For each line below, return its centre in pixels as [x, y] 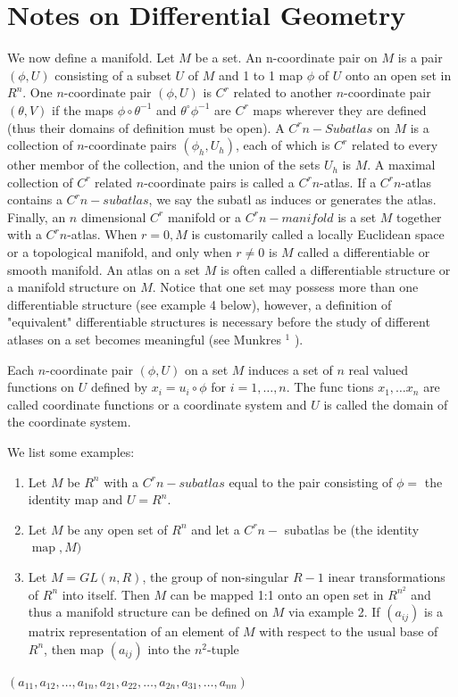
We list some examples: [71, 452]
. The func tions [330, 387]
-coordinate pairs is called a [219, 182]
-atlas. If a [348, 182]
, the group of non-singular [216, 576]
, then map [74, 648]
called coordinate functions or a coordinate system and [157, 404]
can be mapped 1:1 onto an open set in [277, 594]
